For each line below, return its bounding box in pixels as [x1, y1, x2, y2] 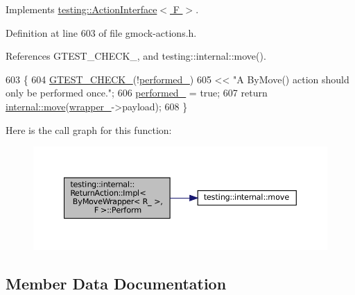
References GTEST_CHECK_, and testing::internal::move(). [6, 49, 266, 63]
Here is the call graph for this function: [6, 122, 172, 137]
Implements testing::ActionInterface [6, 2, 157, 16]
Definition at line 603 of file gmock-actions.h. [6, 25, 197, 40]
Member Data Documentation [6, 272, 227, 294]
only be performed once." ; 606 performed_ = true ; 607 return [6, 85, 268, 100]
